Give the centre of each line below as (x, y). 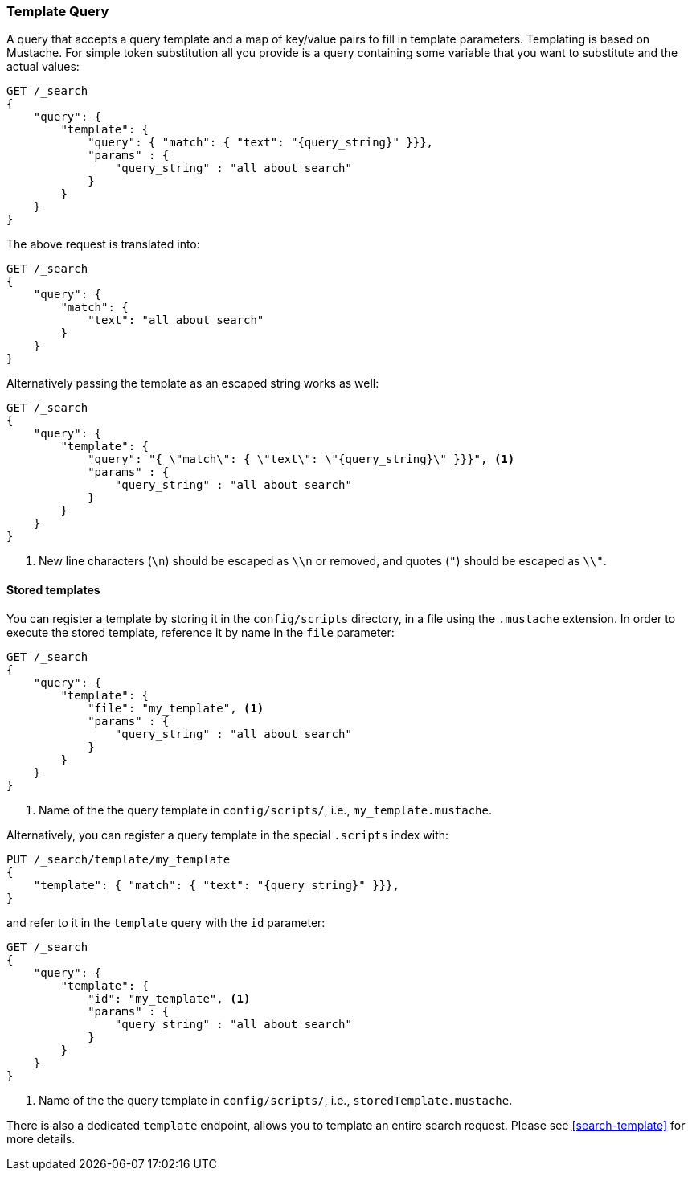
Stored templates (53, 589)
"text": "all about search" (176, 320)
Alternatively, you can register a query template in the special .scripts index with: (228, 835)
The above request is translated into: (103, 244)
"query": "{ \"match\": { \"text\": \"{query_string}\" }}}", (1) (301, 459)
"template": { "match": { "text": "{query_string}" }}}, (216, 885)
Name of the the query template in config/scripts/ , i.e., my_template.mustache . (265, 810)
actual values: (43, 67)
